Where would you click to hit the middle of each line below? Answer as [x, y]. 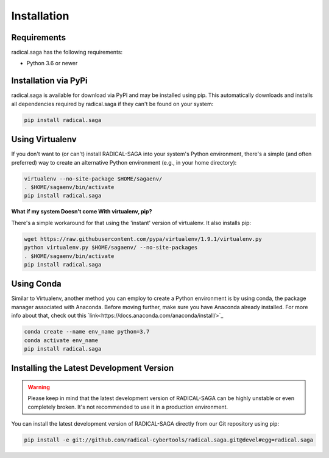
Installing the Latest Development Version [92, 368]
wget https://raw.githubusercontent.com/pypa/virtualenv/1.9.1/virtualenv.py [143, 239]
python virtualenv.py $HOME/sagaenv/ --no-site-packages [111, 248]
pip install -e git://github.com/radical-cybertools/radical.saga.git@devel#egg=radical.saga [169, 440]
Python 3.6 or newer [52, 63]
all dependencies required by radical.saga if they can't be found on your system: [112, 104]
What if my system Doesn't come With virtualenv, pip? [82, 212]
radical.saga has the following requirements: [67, 52]
